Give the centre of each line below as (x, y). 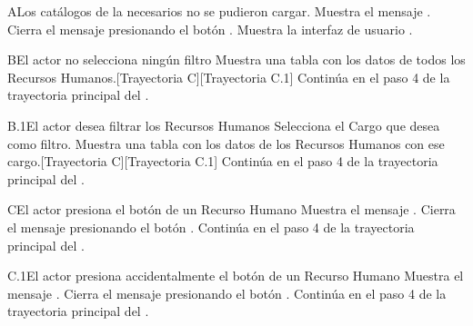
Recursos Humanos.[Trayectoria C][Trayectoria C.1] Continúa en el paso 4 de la (229, 77)
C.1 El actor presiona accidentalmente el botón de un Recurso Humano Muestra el (236, 276)
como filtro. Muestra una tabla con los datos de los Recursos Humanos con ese (226, 143)
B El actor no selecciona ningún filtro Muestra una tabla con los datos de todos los (236, 59)
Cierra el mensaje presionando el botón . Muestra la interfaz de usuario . (210, 29)
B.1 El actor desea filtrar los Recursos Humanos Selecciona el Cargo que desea (224, 125)
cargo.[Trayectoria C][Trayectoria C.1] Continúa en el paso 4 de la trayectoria (223, 161)
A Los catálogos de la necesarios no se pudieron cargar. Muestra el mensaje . (219, 11)
